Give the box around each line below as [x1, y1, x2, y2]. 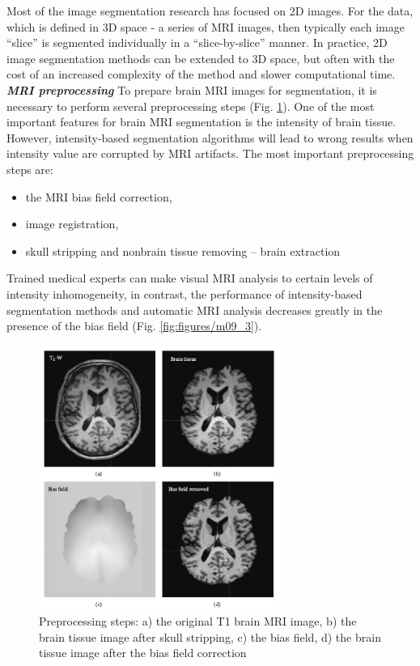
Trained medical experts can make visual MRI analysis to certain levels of [6, 269, 373, 286]
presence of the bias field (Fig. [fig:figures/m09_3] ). [6, 317, 262, 334]
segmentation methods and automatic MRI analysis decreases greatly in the [6, 301, 383, 318]
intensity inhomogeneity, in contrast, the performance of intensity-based [6, 285, 363, 302]
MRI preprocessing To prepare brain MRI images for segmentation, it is [6, 81, 377, 98]
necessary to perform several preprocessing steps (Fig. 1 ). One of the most [6, 97, 375, 114]
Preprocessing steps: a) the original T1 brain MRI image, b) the [39, 613, 357, 630]
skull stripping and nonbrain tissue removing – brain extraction [25, 242, 341, 259]
